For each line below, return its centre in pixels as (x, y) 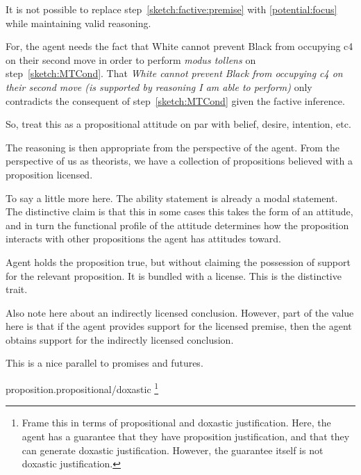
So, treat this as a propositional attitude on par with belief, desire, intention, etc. (178, 124)
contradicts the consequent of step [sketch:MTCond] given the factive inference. (175, 100)
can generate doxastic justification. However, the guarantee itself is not (173, 450)
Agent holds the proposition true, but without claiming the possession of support (178, 261)
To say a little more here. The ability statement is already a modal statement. (172, 198)
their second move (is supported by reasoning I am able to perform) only (159, 86)
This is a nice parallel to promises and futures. (104, 363)
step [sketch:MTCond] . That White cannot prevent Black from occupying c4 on (174, 73)
